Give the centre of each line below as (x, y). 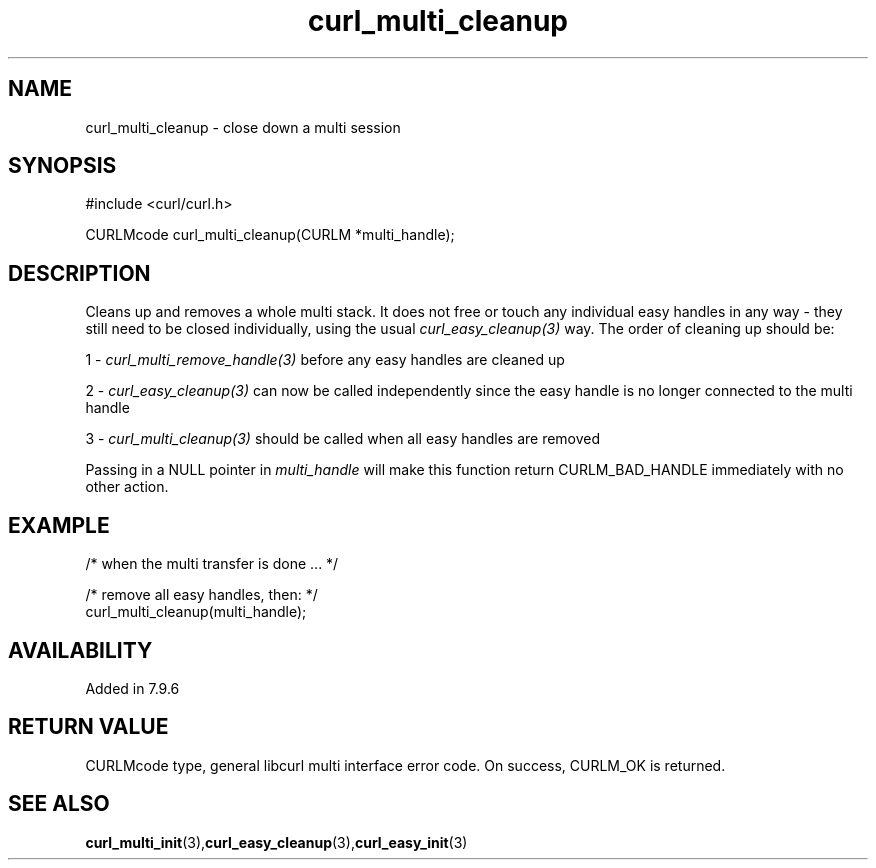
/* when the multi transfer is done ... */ (212, 564)
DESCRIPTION (79, 273)
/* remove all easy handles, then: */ (201, 595)
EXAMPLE (59, 525)
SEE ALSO (59, 804)
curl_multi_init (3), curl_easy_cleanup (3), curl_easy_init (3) (276, 842)
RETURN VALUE (88, 727)
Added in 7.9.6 (132, 688)
